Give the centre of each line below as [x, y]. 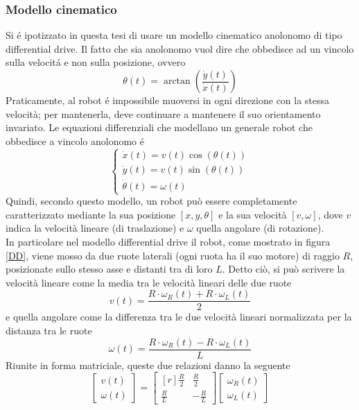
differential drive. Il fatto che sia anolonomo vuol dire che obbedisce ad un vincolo [180, 48]
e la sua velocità [253, 214]
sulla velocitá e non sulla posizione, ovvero [96, 62]
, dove [330, 214]
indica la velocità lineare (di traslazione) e [95, 228]
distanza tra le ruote [49, 330]
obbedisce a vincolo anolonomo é [75, 140]
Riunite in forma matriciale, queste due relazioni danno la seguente [148, 365]
